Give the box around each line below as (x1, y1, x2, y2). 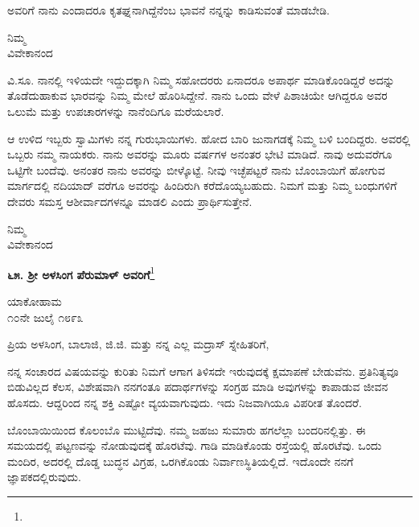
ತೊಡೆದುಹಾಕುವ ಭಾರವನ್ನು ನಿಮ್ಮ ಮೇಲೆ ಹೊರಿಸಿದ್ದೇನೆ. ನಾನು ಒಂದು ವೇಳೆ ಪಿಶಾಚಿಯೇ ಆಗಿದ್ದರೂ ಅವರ (7, 87, 388, 104)
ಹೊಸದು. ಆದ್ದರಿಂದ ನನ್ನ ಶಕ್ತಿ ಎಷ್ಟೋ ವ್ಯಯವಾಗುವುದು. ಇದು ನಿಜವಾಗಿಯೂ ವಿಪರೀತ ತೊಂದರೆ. (7, 393, 362, 410)
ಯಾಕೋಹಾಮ (7, 292, 62, 309)
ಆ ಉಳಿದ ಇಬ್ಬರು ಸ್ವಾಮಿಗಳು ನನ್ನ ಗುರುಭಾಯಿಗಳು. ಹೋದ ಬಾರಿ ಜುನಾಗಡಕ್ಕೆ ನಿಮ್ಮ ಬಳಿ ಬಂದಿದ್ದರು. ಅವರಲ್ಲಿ (7, 130, 411, 146)
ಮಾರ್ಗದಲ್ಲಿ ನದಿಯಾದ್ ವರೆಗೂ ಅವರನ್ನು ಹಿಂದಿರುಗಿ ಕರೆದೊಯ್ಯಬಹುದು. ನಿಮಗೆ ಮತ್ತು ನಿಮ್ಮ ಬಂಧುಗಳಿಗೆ (7, 177, 397, 194)
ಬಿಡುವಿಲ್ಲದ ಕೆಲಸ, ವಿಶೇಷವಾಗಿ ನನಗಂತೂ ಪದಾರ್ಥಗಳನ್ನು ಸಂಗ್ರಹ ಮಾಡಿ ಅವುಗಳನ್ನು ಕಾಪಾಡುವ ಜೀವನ (7, 378, 388, 395)
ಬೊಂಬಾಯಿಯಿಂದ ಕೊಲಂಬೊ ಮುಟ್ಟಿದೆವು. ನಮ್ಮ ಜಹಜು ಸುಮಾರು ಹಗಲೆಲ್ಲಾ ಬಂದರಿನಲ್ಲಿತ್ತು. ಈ (7, 421, 366, 438)
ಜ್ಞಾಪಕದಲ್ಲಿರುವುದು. (7, 468, 81, 485)
